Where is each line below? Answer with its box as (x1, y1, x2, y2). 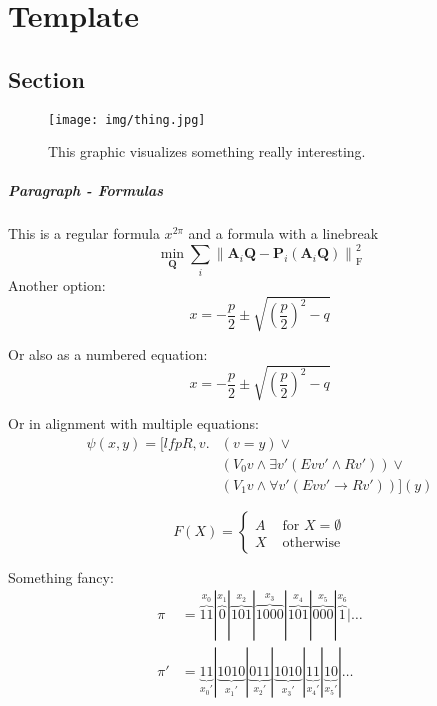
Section (8, 63, 85, 94)
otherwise (282, 535, 341, 550)
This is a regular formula (8, 223, 160, 244)
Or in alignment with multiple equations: (8, 413, 259, 434)
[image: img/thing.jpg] (48, 112, 206, 127)
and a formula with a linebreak (188, 223, 379, 244)
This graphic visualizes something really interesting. (48, 141, 366, 162)
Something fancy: (8, 566, 114, 587)
